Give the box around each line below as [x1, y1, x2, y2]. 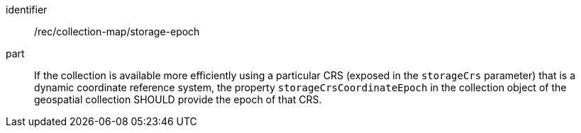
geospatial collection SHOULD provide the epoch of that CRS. [34, 93, 322, 105]
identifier [6, 4, 48, 16]
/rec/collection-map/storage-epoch [34, 25, 200, 37]
